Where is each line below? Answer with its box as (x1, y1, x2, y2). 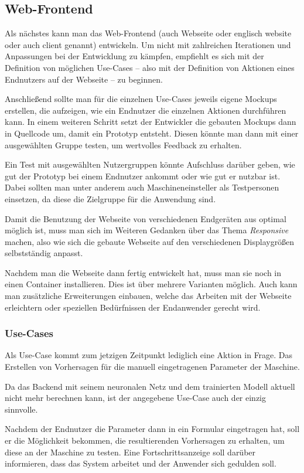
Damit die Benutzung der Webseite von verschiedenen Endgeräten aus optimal (5, 212, 286, 224)
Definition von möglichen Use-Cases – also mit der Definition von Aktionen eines (5, 61, 295, 73)
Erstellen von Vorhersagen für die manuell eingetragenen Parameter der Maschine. (5, 360, 300, 373)
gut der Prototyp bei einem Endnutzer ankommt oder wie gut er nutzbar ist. (5, 169, 281, 182)
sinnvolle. (5, 403, 38, 415)
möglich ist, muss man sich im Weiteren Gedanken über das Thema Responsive (5, 224, 289, 236)
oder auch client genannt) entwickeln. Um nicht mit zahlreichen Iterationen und (5, 38, 291, 50)
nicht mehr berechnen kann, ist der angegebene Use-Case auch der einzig (5, 392, 267, 404)
